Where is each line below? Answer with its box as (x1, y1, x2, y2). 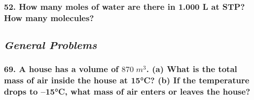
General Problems (4, 37, 97, 52)
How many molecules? (4, 11, 94, 24)
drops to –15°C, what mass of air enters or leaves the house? (4, 85, 251, 98)
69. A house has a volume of (4, 63, 119, 75)
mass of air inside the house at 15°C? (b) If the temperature (4, 74, 250, 86)
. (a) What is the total (146, 63, 237, 75)
